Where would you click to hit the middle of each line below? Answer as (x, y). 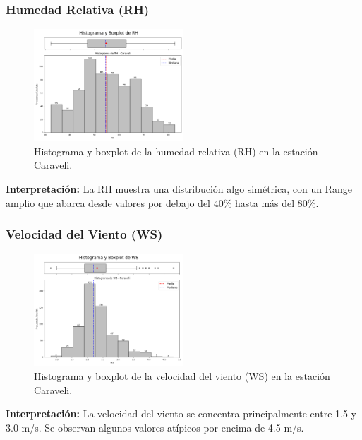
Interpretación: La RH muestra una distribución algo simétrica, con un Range (179, 189)
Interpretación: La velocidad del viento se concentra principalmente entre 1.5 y (181, 414)
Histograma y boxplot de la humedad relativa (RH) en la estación (176, 151)
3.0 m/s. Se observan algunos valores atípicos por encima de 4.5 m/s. (155, 427)
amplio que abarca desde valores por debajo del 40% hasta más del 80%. (162, 202)
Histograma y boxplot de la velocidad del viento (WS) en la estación (182, 376)
